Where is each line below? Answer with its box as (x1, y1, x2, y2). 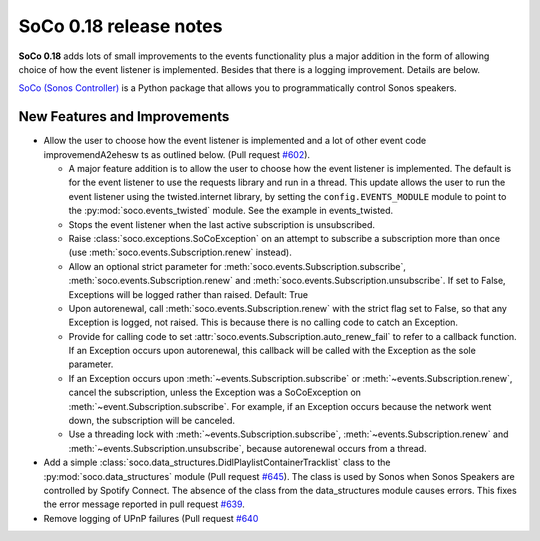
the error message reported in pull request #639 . (43, 498, 245, 510)
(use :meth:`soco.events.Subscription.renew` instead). (68, 246, 292, 259)
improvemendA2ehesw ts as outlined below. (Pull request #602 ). (43, 148, 310, 160)
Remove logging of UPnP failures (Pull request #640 (43, 512, 259, 524)
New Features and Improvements (18, 108, 230, 125)
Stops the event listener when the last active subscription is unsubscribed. (68, 218, 375, 230)
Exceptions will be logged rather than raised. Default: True (68, 288, 309, 300)
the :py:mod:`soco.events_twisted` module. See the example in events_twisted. (68, 205, 394, 217)
